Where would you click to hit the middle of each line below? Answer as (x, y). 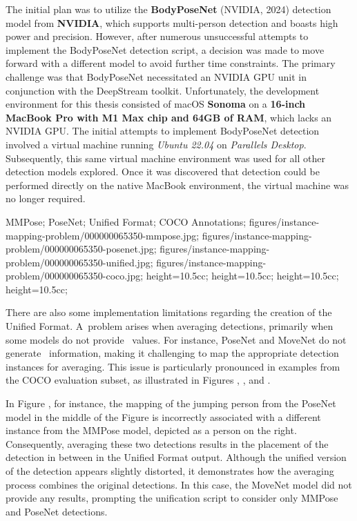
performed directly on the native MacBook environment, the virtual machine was (177, 185)
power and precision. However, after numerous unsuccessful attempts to (157, 36)
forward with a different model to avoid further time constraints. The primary (171, 63)
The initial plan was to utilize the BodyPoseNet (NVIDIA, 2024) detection (168, 9)
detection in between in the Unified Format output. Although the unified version (176, 457)
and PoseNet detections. (57, 511)
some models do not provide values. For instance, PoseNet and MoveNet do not (176, 339)
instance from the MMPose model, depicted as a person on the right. (151, 430)
